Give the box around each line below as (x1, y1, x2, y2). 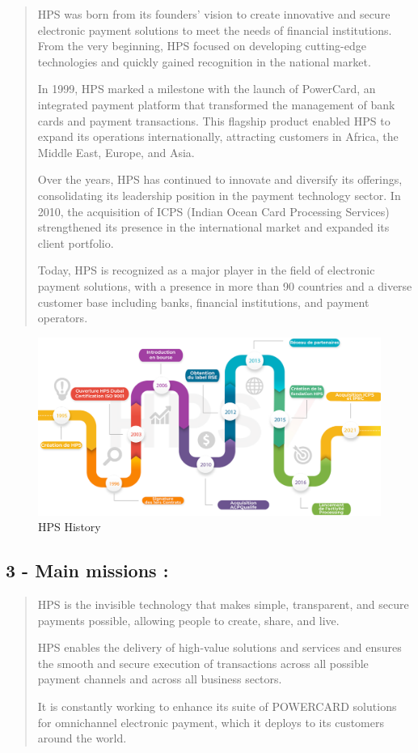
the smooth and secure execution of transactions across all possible (37, 654, 369, 671)
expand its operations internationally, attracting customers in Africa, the (37, 128, 399, 145)
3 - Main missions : (6, 558, 169, 583)
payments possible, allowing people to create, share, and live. (37, 611, 340, 628)
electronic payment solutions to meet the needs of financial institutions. (37, 21, 392, 38)
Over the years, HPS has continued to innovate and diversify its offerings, (37, 171, 403, 188)
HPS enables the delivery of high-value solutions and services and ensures (37, 639, 402, 656)
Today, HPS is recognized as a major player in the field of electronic (37, 262, 375, 279)
